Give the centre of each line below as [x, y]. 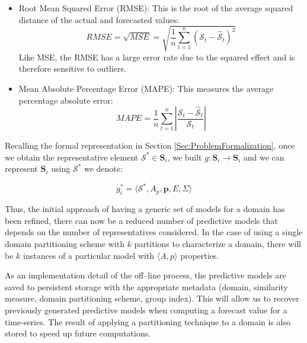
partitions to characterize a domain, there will [218, 243]
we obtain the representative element [72, 157]
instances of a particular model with [89, 255]
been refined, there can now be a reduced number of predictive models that [141, 220]
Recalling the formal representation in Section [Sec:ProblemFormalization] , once [150, 145]
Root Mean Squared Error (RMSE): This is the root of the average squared [156, 8]
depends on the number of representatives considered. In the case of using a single [154, 232]
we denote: [103, 169]
